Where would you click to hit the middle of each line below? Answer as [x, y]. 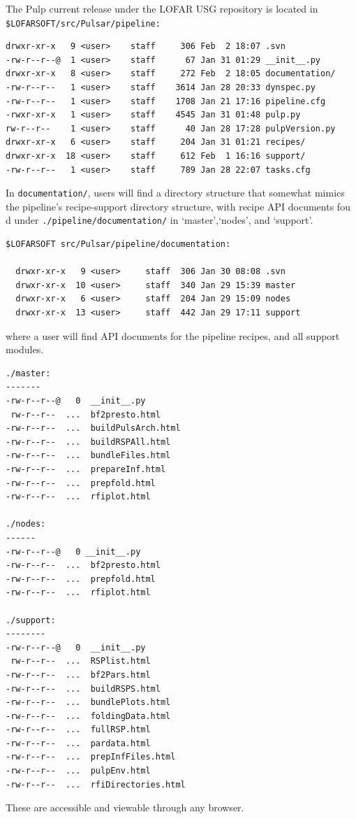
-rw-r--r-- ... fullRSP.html [78, 730]
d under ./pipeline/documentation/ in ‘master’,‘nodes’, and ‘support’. [160, 220]
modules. [25, 349]
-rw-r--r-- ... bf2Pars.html [78, 675]
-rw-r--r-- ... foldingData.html [88, 716]
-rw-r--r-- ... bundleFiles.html [88, 456]
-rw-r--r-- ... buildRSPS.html [83, 689]
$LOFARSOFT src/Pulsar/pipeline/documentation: [118, 244]
